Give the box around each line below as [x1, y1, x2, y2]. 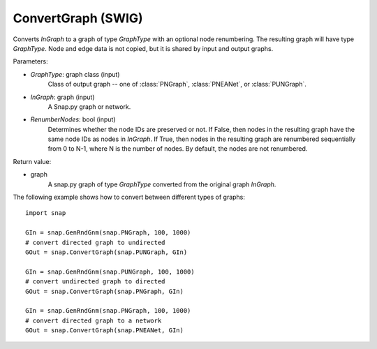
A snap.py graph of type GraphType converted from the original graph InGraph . [47, 180, 276, 188]
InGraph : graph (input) [30, 93, 95, 101]
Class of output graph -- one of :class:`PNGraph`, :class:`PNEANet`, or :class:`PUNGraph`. [47, 80, 307, 89]
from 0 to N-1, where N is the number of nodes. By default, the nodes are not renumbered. [47, 144, 308, 153]
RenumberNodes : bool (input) [30, 115, 116, 124]
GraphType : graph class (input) [30, 70, 120, 78]
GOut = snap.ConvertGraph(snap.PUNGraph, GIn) [25, 248, 188, 256]
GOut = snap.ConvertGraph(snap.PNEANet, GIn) [25, 327, 184, 334]
